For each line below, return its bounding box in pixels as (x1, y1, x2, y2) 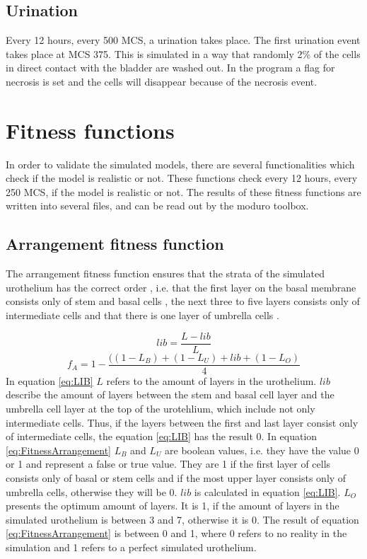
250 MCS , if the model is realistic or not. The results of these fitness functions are (6, 184, 361, 199)
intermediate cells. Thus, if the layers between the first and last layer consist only (6, 415, 359, 430)
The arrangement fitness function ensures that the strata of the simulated (6, 266, 325, 281)
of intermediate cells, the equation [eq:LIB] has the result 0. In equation (6, 429, 318, 444)
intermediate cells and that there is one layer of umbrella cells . (6, 308, 279, 323)
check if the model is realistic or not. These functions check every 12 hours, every (6, 171, 358, 185)
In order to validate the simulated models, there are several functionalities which (6, 156, 355, 171)
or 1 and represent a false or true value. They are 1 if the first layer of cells (6, 456, 331, 471)
